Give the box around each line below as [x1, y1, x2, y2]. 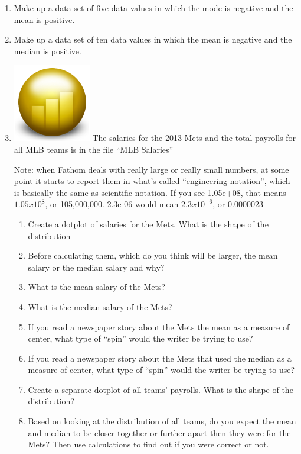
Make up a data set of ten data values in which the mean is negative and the [14, 33, 292, 46]
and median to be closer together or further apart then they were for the [28, 426, 291, 439]
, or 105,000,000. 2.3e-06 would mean [45, 198, 179, 210]
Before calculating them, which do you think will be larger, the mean [28, 249, 278, 262]
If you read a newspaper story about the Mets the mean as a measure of [28, 320, 290, 333]
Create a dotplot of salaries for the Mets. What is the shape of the [28, 217, 269, 230]
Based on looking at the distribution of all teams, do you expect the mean [28, 415, 296, 427]
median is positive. [14, 44, 81, 57]
